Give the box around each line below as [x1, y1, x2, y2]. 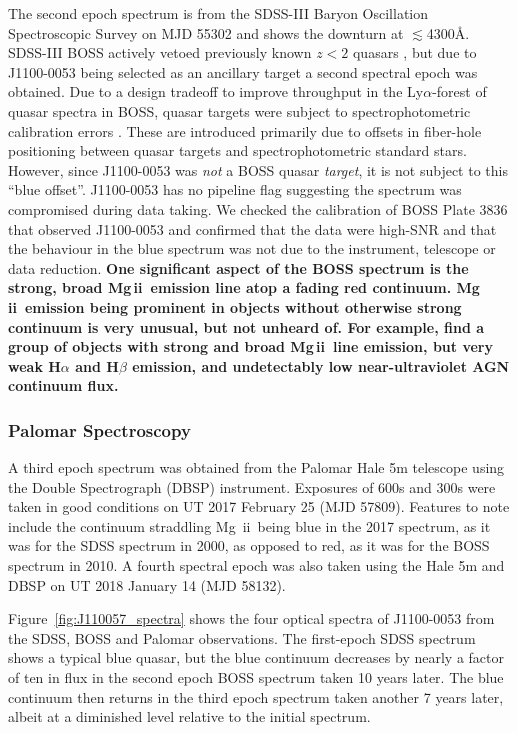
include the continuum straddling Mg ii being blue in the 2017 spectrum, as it [8, 515, 491, 536]
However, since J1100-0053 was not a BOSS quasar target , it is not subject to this [8, 159, 508, 180]
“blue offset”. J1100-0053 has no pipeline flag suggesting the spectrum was [8, 179, 462, 200]
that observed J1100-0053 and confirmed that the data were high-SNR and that [8, 218, 497, 239]
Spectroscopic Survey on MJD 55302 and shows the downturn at [8, 22, 404, 43]
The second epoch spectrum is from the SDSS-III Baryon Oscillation [8, 3, 429, 23]
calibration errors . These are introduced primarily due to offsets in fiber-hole [8, 120, 482, 141]
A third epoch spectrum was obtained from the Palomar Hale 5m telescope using [8, 457, 505, 478]
